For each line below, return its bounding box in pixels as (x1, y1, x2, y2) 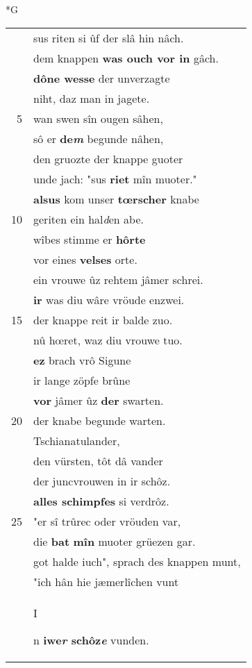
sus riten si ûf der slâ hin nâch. (33, 29, 184, 46)
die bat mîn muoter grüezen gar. (33, 533, 196, 549)
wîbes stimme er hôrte (33, 231, 146, 247)
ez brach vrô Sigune (33, 351, 131, 368)
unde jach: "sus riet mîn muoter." (33, 170, 197, 187)
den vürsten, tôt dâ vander (33, 452, 163, 469)
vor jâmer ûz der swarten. (33, 392, 164, 408)
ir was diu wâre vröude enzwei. (33, 291, 185, 308)
